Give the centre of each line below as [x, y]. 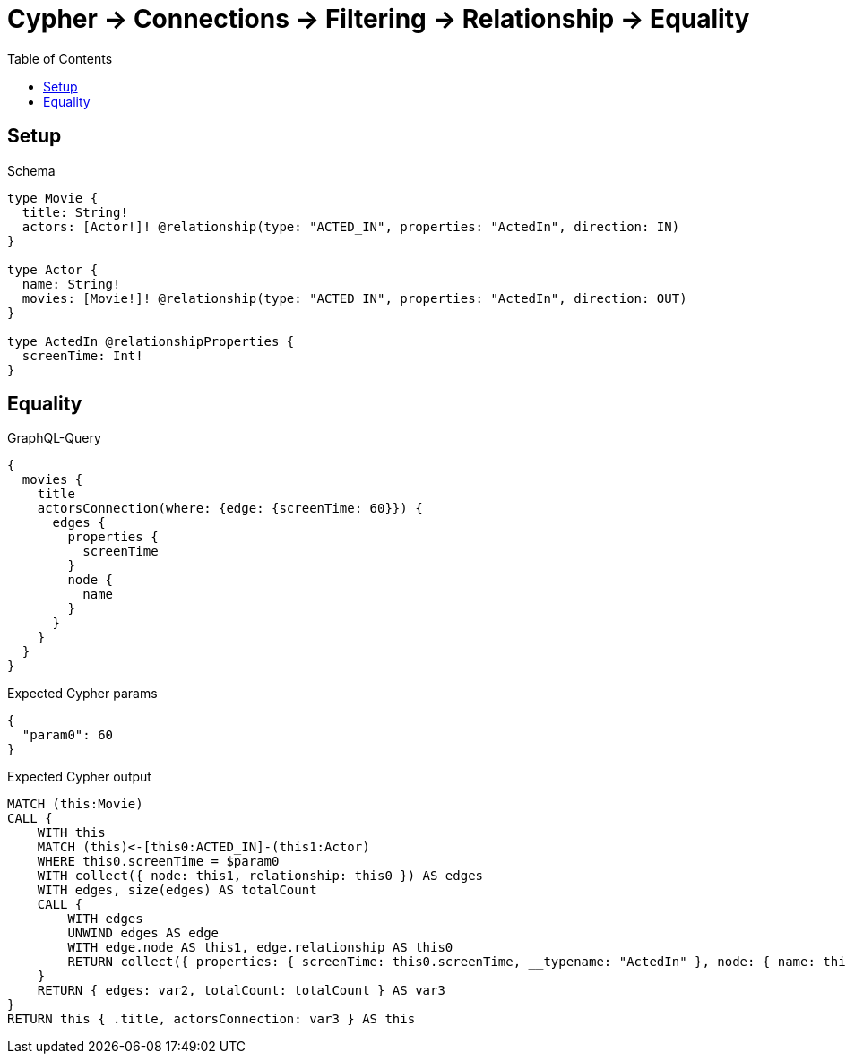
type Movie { [53, 198]
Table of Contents [60, 58]
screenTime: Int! [82, 355]
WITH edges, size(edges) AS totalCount [177, 890]
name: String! [71, 284]
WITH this [71, 833]
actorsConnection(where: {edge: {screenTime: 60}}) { [230, 509]
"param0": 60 [68, 735]
